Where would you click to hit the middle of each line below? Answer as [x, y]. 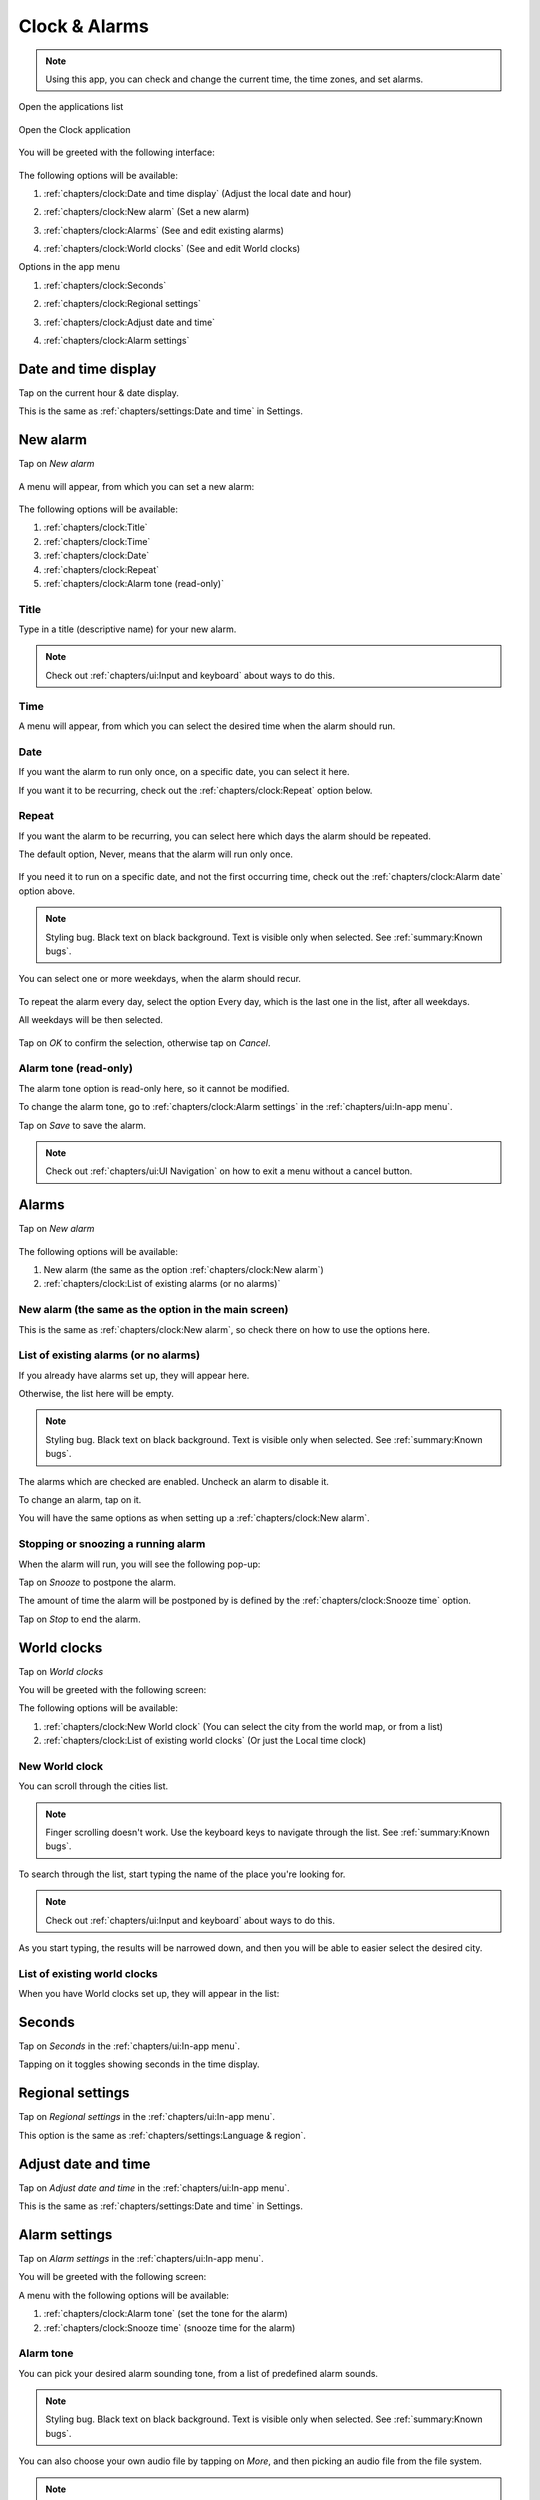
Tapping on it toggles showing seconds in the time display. [139, 2064]
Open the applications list [71, 107]
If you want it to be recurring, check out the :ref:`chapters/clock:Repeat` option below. [195, 790]
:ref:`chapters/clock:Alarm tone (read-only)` [134, 583]
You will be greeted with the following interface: [116, 152]
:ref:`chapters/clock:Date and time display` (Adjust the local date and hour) [197, 193]
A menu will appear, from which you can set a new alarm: [136, 486]
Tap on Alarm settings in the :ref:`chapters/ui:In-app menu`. [141, 2258]
